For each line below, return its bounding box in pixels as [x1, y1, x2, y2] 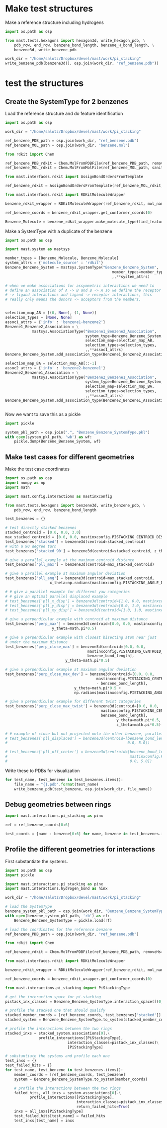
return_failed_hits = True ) [76, 1104, 130, 1109]
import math [5, 485, 30, 490]
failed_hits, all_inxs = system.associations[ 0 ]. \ [14, 1090, 121, 1095]
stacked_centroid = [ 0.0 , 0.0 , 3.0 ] [5, 530, 81, 535]
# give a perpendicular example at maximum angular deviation [5, 667, 137, 672]
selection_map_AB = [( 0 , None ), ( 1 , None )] [5, 310, 97, 316]
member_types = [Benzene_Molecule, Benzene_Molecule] [5, 256, 119, 261]
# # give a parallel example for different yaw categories [5, 589, 130, 594]
